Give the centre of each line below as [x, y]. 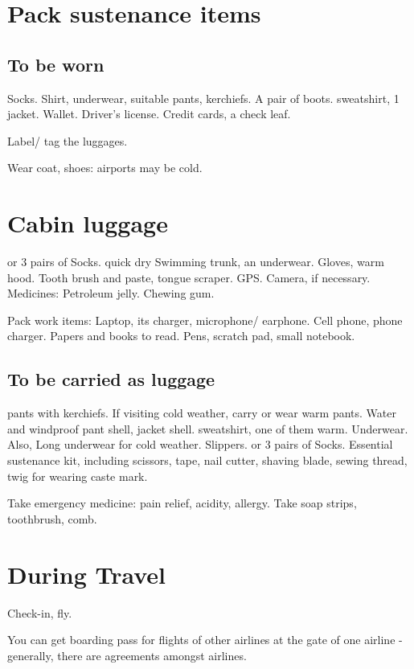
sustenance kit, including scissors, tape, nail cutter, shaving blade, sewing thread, [207, 460]
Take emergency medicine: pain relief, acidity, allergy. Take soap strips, [182, 503]
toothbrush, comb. [52, 518]
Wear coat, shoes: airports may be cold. [105, 168]
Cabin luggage [88, 223]
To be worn [56, 64]
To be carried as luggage [111, 379]
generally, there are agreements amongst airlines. [127, 655]
